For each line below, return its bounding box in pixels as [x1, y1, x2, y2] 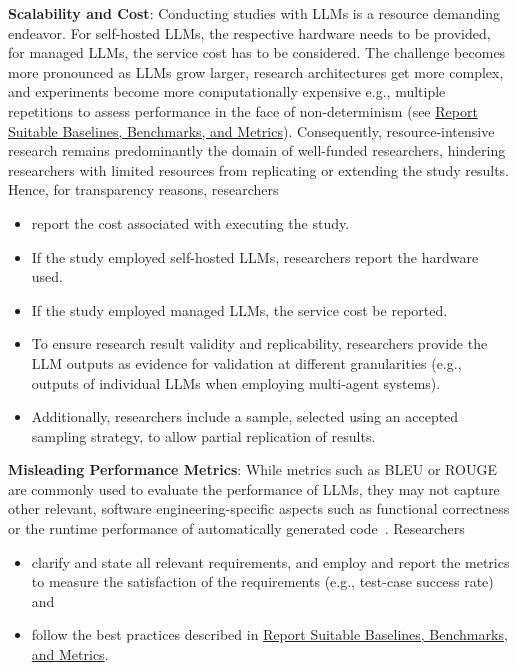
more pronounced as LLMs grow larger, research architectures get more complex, [8, 61, 504, 82]
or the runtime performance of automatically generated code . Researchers [8, 518, 465, 539]
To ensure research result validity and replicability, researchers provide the [31, 333, 488, 354]
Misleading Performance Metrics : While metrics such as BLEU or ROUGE [8, 459, 497, 480]
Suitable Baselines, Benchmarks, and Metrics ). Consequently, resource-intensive [8, 120, 495, 141]
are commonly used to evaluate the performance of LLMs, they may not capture [8, 478, 500, 499]
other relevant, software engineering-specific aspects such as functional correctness [8, 498, 510, 519]
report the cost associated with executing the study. [31, 212, 350, 233]
